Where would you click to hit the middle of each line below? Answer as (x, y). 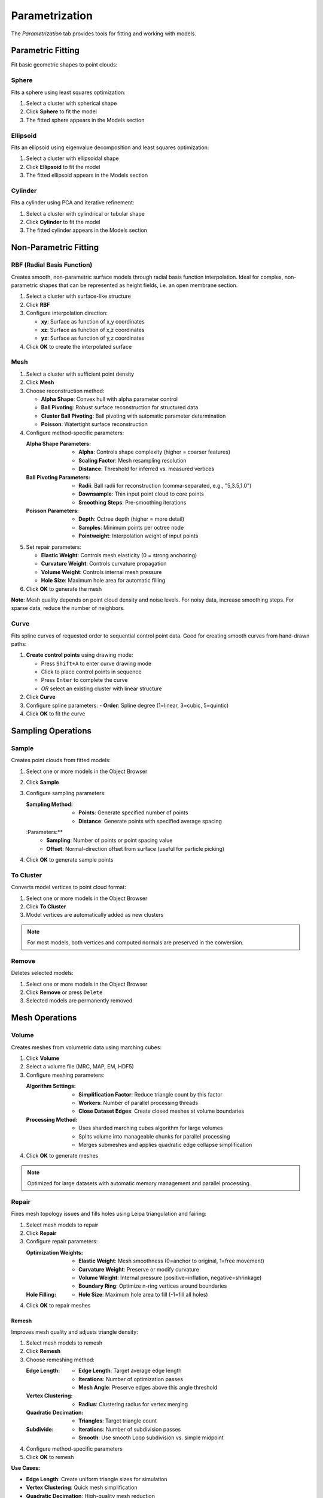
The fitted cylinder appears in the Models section (87, 230)
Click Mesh (40, 382)
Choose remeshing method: (60, 1360)
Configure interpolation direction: (67, 313)
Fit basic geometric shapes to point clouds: (64, 65)
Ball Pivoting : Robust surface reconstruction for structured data (120, 407)
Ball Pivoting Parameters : (58, 477)
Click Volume (43, 1058)
